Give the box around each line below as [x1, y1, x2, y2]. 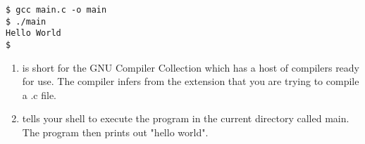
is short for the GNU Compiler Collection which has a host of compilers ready [22, 60, 360, 74]
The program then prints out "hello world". [22, 125, 209, 139]
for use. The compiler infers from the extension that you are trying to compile [22, 74, 359, 89]
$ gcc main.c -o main [6, 5, 107, 15]
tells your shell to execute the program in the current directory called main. [22, 111, 349, 126]
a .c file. [22, 87, 57, 102]
